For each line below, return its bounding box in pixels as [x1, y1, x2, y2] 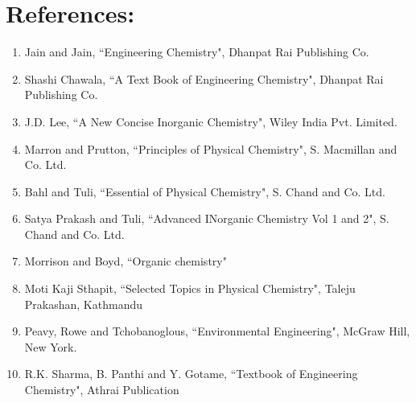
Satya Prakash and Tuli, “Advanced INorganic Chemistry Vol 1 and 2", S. [24, 210, 389, 227]
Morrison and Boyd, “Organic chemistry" [24, 253, 227, 269]
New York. [24, 338, 77, 355]
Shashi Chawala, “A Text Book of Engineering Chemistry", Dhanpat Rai [24, 70, 384, 87]
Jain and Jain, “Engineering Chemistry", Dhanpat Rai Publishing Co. [24, 43, 369, 60]
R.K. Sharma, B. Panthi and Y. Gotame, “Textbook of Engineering [24, 365, 358, 382]
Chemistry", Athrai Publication [24, 381, 179, 398]
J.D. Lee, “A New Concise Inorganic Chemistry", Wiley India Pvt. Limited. [24, 113, 397, 130]
